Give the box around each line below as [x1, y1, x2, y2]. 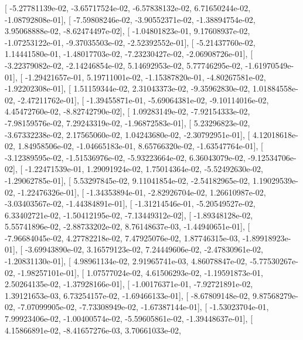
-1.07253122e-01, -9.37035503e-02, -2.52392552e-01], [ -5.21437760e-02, [5, 36, 256, 48]
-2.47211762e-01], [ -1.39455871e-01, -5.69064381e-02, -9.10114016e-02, [18, 93, 269, 106]
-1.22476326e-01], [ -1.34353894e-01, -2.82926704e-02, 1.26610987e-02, [18, 186, 266, 198]
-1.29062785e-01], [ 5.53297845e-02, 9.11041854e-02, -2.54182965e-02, [5, 174, 250, 186]
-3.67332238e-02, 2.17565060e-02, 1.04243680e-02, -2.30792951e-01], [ [5, 128, 250, 140]
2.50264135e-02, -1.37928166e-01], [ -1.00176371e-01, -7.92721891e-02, [5, 278, 253, 290]
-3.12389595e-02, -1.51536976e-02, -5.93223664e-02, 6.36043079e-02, [5, 151, 246, 163]
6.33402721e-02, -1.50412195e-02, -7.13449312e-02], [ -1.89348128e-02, [5, 208, 253, 221]
